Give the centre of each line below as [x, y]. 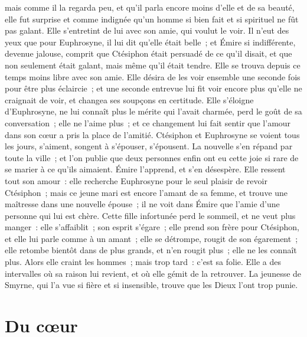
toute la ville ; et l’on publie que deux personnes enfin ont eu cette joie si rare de [152, 157]
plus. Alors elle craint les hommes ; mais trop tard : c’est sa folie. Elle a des [143, 262]
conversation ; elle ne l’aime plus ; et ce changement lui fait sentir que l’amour [148, 122]
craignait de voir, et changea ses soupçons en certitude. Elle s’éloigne [129, 99]
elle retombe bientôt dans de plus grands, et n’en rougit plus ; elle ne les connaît [151, 250]
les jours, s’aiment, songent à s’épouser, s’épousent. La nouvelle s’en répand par [149, 146]
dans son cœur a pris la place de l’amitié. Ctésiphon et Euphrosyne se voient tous [152, 134]
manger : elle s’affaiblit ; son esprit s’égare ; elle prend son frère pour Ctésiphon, [152, 227]
